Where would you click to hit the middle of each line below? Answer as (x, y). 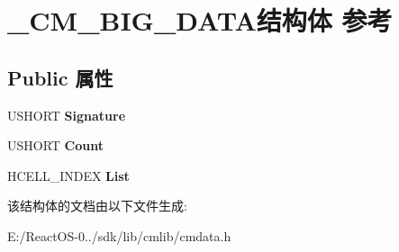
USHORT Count (55, 145)
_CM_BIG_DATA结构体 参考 (200, 20)
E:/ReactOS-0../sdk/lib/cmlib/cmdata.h (119, 235)
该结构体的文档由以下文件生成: (97, 206)
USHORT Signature (67, 115)
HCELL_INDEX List (68, 175)
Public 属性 (60, 77)
